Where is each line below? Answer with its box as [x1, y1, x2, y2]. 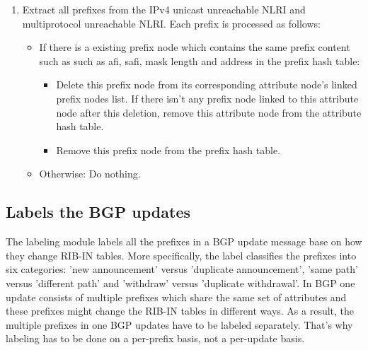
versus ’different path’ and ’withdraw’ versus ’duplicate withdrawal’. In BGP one [6, 275, 355, 290]
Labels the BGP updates [6, 201, 190, 223]
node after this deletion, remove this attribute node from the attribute [56, 105, 362, 119]
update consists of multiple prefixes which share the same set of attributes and [6, 289, 347, 304]
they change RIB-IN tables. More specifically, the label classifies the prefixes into [6, 247, 357, 262]
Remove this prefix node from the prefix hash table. [56, 142, 281, 157]
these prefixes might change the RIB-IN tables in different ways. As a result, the [6, 303, 355, 318]
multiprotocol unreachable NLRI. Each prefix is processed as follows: [22, 16, 321, 30]
